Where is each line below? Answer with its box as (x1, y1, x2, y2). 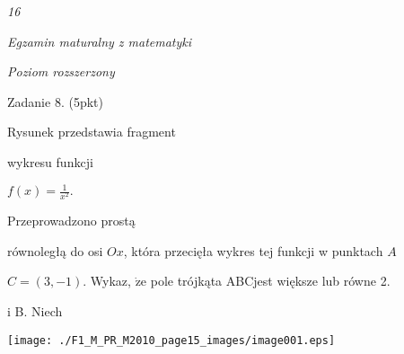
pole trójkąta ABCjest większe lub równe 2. (150, 271, 391, 290)
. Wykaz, (83, 271, 131, 290)
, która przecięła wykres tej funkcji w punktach (123, 241, 383, 260)
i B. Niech (7, 302, 63, 320)
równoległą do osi (7, 241, 103, 260)
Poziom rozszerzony (7, 62, 115, 81)
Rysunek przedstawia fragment (7, 122, 176, 141)
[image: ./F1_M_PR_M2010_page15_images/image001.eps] (7, 333, 336, 347)
